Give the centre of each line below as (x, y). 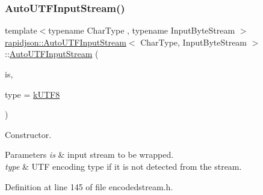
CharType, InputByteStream (194, 42)
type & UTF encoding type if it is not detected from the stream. (123, 166)
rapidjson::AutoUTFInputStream (66, 42)
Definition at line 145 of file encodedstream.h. (89, 186)
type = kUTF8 (32, 94)
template (21, 30)
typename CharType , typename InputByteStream (142, 30)
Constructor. (28, 134)
